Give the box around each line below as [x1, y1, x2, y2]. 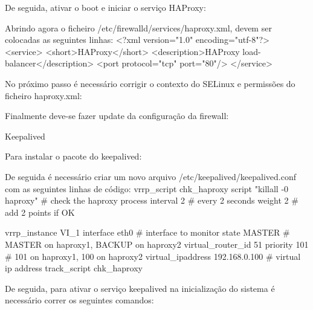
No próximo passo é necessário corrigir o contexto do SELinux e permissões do [5, 77, 295, 89]
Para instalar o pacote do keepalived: [5, 150, 142, 163]
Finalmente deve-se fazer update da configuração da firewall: [5, 109, 229, 122]
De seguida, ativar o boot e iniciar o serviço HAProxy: [5, 1, 206, 13]
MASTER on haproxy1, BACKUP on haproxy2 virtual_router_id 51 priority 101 [5, 237, 309, 250]
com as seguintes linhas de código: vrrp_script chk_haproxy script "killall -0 [5, 182, 289, 195]
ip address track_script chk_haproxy [5, 262, 143, 274]
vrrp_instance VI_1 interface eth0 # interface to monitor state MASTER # [5, 226, 290, 239]
